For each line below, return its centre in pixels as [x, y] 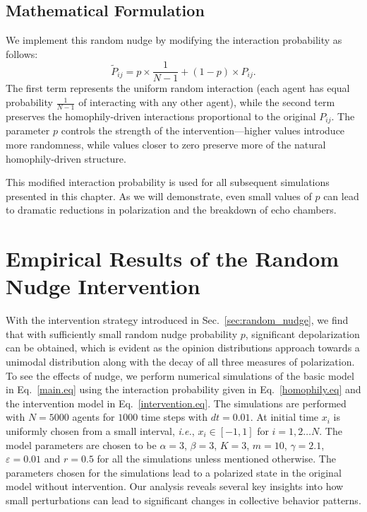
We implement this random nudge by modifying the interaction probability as [174, 40]
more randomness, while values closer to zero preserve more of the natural [166, 144]
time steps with [174, 417]
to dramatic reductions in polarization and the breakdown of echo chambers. [171, 210]
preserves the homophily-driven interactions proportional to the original [161, 116]
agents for [94, 417]
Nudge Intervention [103, 286]
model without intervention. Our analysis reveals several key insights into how [175, 486]
